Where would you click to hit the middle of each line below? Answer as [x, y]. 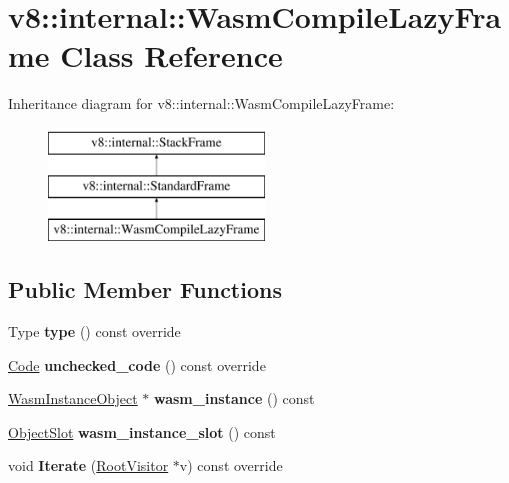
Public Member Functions [145, 289]
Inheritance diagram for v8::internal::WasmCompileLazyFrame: [201, 103]
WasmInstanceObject [73, 398]
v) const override [231, 465]
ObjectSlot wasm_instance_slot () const [142, 431]
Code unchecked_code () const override [137, 364]
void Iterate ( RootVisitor [88, 465]
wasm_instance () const [234, 398]
